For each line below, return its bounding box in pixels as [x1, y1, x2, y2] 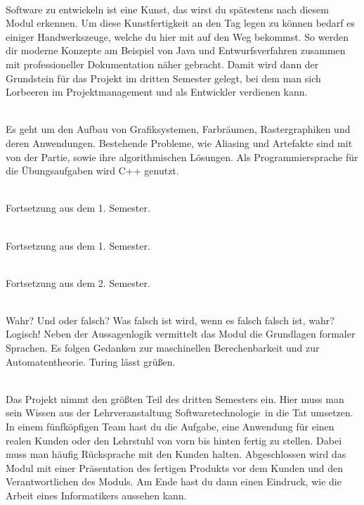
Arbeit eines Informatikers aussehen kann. [6, 488, 187, 502]
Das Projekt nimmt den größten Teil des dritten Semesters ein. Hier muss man [6, 391, 344, 406]
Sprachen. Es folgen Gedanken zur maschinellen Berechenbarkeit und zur [6, 340, 320, 355]
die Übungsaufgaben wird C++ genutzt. [6, 163, 179, 178]
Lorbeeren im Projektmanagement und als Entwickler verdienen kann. [6, 84, 308, 99]
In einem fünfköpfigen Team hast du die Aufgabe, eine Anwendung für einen [6, 419, 334, 434]
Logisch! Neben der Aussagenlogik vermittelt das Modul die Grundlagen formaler [6, 326, 356, 341]
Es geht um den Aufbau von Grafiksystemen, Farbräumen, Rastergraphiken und [6, 122, 351, 136]
